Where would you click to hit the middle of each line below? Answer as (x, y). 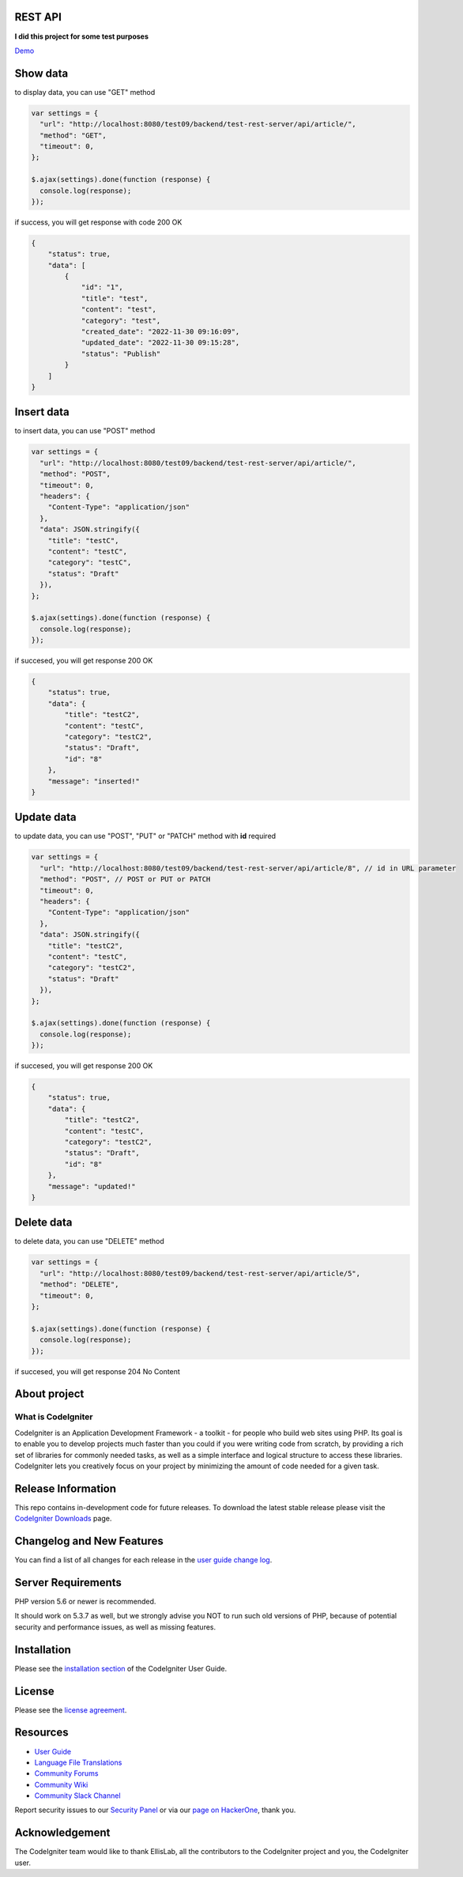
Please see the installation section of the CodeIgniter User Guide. (121, 1668)
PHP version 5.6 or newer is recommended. (85, 1601)
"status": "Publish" (121, 353)
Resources (41, 1733)
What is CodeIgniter (54, 1417)
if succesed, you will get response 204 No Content (98, 1371)
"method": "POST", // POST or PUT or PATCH (125, 879)
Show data (41, 73)
